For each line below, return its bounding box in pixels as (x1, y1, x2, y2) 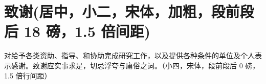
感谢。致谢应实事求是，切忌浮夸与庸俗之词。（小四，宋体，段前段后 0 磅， (11, 60, 260, 70)
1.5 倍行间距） (4, 70, 52, 80)
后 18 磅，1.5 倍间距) (4, 21, 151, 41)
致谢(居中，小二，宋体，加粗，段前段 (4, 1, 254, 22)
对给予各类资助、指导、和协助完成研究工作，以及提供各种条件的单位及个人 (4, 50, 255, 61)
